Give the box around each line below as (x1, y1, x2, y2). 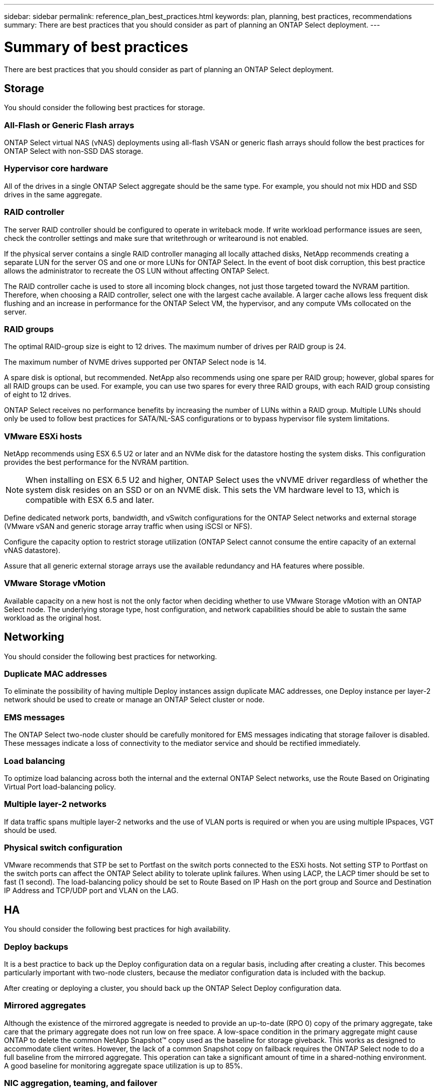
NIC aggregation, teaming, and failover (4, 1078, 157, 1088)
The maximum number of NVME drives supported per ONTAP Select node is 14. (4, 358, 266, 367)
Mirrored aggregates (4, 1000, 86, 1011)
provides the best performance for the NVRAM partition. (4, 458, 189, 467)
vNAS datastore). (4, 546, 60, 555)
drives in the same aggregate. (4, 190, 102, 199)
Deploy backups (4, 941, 68, 952)
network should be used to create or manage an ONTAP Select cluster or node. (4, 695, 265, 704)
